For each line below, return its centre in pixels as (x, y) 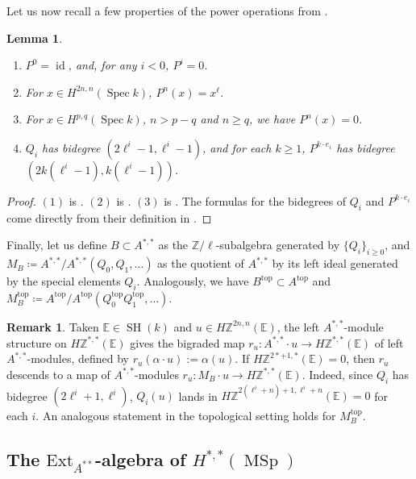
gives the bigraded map (187, 342)
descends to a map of (58, 374)
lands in (198, 396)
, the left (298, 326)
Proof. (21, 200)
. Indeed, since (337, 374)
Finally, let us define (57, 245)
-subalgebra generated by (278, 245)
